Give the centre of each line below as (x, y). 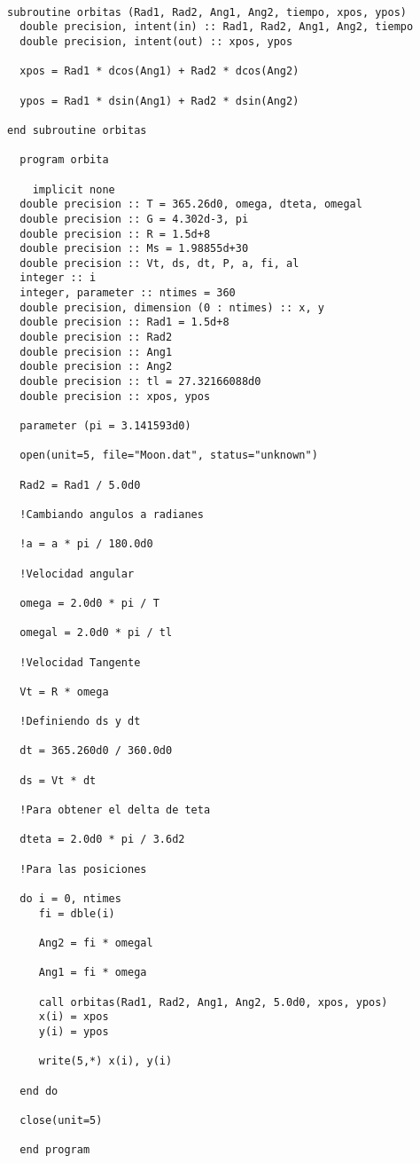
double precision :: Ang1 (96, 352)
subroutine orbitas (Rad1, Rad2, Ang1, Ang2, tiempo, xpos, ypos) (207, 12)
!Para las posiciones (83, 869)
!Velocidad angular (77, 574)
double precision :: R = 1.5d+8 (115, 234)
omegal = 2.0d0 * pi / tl (96, 633)
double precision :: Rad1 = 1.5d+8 (124, 322)
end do (39, 1091)
